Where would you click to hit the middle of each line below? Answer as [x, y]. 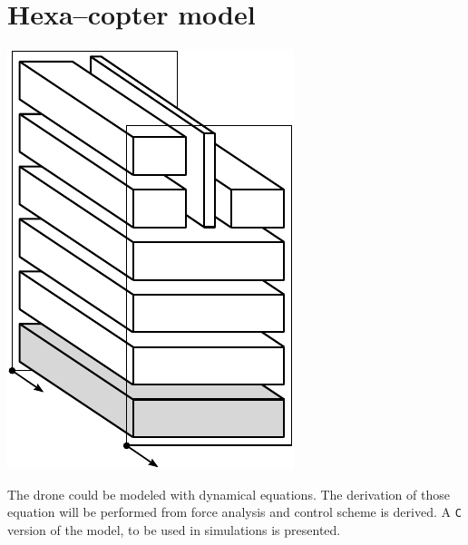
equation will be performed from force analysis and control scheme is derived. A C [234, 512]
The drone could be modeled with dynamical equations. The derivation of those [229, 494]
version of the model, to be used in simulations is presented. [174, 529]
